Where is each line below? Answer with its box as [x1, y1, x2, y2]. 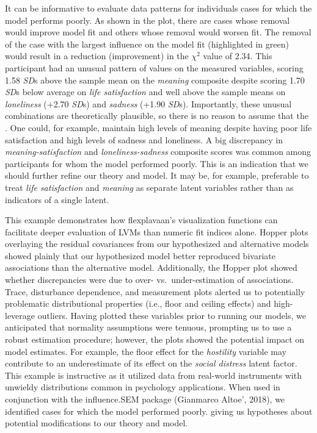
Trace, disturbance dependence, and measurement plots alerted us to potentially [5, 285, 305, 298]
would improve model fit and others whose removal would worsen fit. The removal [5, 26, 312, 38]
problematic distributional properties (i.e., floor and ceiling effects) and [5, 297, 271, 310]
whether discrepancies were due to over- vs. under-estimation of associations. [5, 273, 294, 286]
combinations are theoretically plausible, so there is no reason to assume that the [5, 109, 308, 122]
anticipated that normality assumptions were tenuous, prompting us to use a [5, 321, 292, 334]
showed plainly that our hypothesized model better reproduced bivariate [5, 249, 275, 262]
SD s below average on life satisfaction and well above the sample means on [5, 85, 286, 98]
